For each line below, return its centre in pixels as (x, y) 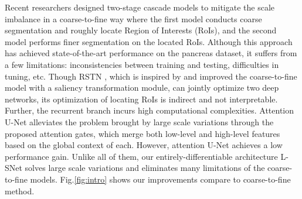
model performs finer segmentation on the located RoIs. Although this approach (149, 41)
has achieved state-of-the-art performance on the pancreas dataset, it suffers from (151, 53)
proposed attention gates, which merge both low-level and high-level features (142, 133)
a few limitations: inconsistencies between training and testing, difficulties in (142, 64)
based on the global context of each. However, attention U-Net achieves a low (144, 145)
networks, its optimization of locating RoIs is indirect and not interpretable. (141, 99)
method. (20, 191)
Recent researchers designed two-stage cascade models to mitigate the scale (140, 7)
